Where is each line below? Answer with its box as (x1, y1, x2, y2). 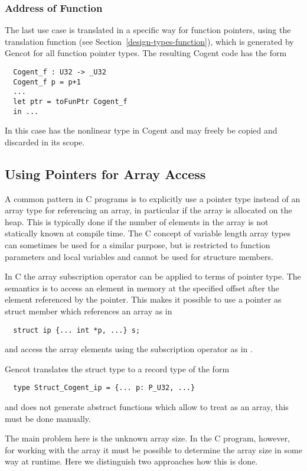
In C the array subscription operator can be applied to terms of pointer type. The (5, 270, 301, 282)
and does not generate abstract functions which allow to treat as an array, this (5, 401, 289, 413)
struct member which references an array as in (5, 305, 172, 317)
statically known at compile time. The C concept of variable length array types (5, 227, 291, 239)
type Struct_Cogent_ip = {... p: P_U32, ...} (13, 384, 195, 392)
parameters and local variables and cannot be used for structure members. (5, 250, 273, 262)
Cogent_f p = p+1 (13, 77, 81, 86)
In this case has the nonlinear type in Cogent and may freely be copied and (5, 124, 277, 137)
